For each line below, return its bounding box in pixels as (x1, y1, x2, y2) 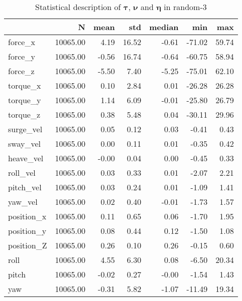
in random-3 (164, 1, 207, 13)
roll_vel (8, 167, 36, 178)
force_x (8, 36, 35, 48)
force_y (8, 51, 35, 62)
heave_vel (8, 152, 44, 164)
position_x (8, 210, 47, 222)
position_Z (8, 239, 47, 251)
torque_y (8, 94, 41, 106)
